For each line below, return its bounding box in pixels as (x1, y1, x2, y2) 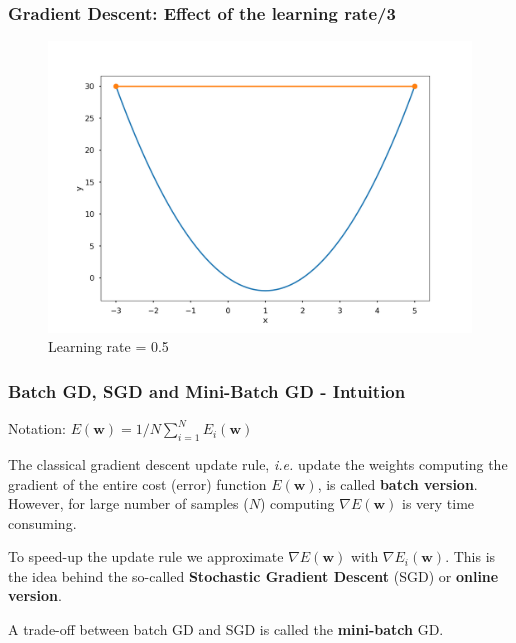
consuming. (8, 512, 77, 533)
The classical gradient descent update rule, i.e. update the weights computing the (8, 453, 508, 474)
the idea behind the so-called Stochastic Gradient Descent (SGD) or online (8, 565, 499, 586)
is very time (402, 493, 475, 514)
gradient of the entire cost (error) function (8, 473, 267, 494)
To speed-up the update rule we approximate (8, 546, 284, 567)
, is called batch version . (317, 473, 478, 494)
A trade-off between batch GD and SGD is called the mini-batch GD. (8, 619, 444, 640)
